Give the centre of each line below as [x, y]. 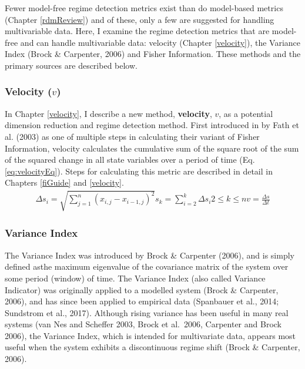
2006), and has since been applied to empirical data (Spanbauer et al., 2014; [142, 301]
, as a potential [246, 113]
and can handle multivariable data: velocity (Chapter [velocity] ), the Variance [160, 42]
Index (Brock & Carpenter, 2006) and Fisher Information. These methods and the [153, 54]
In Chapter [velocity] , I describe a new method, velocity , [108, 113]
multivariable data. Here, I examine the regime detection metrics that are [137, 31]
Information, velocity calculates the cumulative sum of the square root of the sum [152, 148]
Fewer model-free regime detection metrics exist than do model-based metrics [144, 8]
